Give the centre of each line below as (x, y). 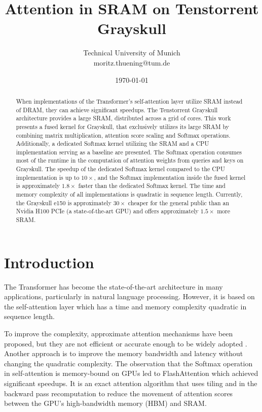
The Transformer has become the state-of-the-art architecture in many (114, 286)
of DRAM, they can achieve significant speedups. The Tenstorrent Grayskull (117, 109)
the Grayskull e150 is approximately (64, 202)
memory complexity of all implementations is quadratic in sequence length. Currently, (129, 194)
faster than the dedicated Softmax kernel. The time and (152, 186)
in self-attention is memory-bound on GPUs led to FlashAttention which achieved (131, 373)
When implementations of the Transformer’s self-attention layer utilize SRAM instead (129, 101)
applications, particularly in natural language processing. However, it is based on (129, 296)
